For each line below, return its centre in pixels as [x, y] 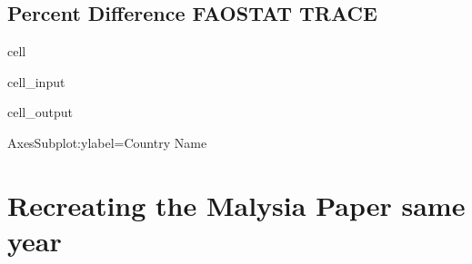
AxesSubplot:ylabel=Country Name [107, 142]
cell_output [40, 112]
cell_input [36, 81]
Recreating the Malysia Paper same [236, 205]
